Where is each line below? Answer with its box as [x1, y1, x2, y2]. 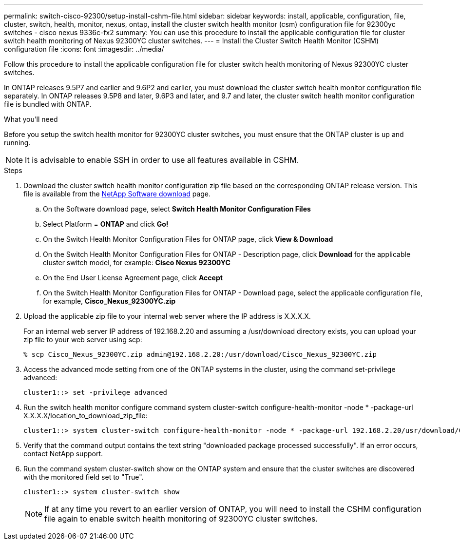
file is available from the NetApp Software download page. [23, 190, 211, 198]
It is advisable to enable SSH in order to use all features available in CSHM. [25, 155, 299, 165]
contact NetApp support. [23, 449, 103, 458]
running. [4, 138, 31, 147]
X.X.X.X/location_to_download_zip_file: [23, 411, 148, 420]
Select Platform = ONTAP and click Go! [43, 220, 169, 228]
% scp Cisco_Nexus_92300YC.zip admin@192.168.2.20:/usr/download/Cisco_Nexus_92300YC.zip [23, 350, 377, 358]
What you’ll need [4, 115, 58, 123]
